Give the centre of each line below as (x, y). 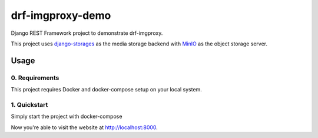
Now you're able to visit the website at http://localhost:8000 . (85, 127)
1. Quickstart (29, 104)
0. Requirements (35, 78)
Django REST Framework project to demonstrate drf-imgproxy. (87, 33)
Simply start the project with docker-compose (67, 116)
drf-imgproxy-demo (61, 15)
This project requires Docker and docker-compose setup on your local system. (107, 90)
